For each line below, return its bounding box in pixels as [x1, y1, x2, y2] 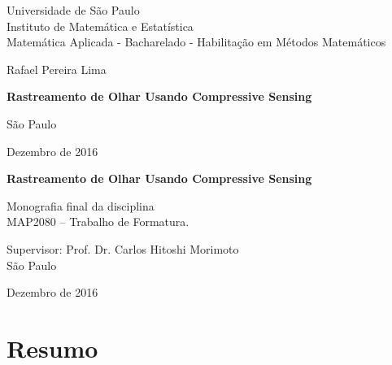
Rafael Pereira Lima [7, 60, 107, 77]
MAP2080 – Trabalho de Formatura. [7, 213, 189, 230]
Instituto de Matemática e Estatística [7, 17, 194, 34]
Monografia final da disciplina [7, 197, 155, 214]
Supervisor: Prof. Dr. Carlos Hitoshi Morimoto [7, 240, 239, 257]
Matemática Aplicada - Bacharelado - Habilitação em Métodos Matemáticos [7, 33, 386, 50]
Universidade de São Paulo [7, 2, 140, 18]
